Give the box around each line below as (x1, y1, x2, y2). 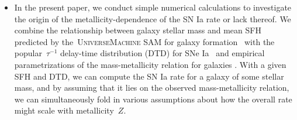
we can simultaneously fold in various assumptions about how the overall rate (14, 92, 292, 105)
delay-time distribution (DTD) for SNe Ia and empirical (60, 47, 265, 59)
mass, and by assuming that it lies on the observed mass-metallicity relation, (14, 81, 289, 94)
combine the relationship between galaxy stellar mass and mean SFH (14, 24, 261, 36)
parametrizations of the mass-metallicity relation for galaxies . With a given (14, 58, 286, 70)
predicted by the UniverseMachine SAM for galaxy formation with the (14, 35, 275, 47)
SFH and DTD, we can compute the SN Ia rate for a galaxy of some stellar (14, 70, 284, 82)
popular (14, 47, 42, 59)
